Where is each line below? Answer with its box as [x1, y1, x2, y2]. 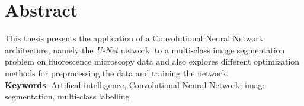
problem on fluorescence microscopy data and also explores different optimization [5, 55, 300, 68]
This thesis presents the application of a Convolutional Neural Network [5, 32, 264, 44]
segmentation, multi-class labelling [5, 90, 130, 102]
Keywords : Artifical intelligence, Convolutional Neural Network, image [5, 78, 266, 91]
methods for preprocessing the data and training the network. [5, 66, 229, 79]
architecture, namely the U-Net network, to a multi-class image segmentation [5, 43, 285, 56]
